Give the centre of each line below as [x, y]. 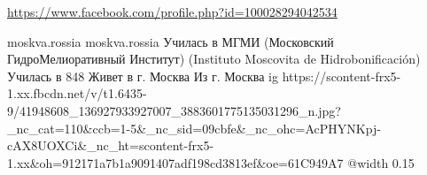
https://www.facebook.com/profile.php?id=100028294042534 [172, 11]
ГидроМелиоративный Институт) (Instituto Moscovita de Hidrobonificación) [214, 59]
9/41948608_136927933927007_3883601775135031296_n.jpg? [174, 110]
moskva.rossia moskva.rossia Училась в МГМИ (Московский [171, 41]
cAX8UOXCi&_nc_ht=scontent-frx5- [111, 145]
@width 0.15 [381, 162]
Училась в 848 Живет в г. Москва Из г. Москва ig [143, 76]
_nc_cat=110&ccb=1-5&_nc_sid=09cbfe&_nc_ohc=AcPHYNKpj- [194, 128]
